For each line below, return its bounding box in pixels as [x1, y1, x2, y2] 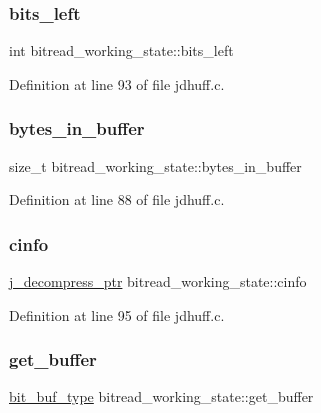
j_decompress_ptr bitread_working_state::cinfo [9, 271, 307, 292]
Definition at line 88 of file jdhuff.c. [9, 189, 225, 210]
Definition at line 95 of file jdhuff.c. [9, 304, 225, 325]
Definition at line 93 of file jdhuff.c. [9, 73, 225, 94]
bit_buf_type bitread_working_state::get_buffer [9, 386, 314, 407]
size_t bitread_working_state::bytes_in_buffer [9, 155, 302, 176]
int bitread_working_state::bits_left [9, 40, 234, 61]
